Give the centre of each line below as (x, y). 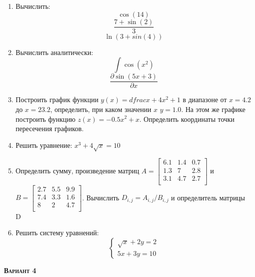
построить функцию (46, 119)
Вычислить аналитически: (54, 52)
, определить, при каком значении (101, 109)
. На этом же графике (213, 109)
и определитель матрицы (208, 197)
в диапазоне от (205, 99)
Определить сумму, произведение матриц (77, 171)
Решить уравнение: (44, 145)
